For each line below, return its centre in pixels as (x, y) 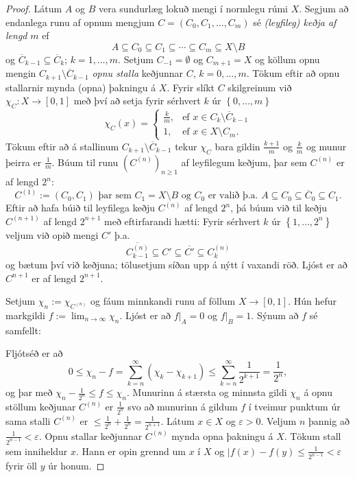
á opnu (318, 392)
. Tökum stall (313, 435)
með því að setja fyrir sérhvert (137, 101)
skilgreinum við (260, 87)
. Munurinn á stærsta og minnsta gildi (207, 392)
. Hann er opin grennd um (131, 451)
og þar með (29, 392)
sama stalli (28, 420)
